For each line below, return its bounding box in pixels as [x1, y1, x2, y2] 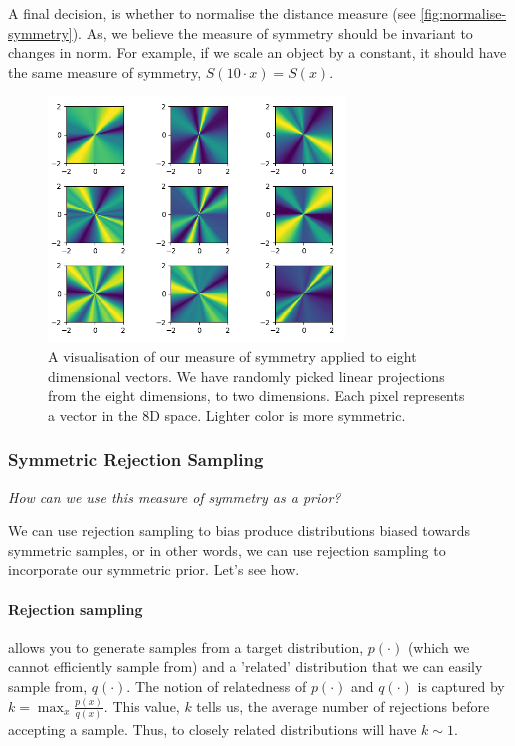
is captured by [417, 675, 505, 696]
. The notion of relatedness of [126, 675, 307, 696]
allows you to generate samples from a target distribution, [8, 636, 364, 657]
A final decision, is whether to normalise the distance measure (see [8, 3, 416, 23]
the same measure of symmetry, [8, 61, 202, 82]
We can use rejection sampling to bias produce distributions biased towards [8, 520, 470, 541]
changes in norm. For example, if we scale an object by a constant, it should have [8, 42, 507, 63]
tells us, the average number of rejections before [196, 695, 490, 716]
